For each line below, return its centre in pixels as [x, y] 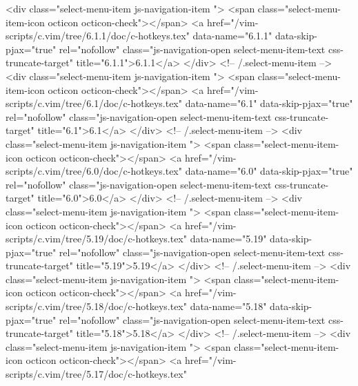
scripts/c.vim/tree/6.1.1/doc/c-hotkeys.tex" [98, 36]
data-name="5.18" [228, 306]
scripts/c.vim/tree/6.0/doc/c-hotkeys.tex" [94, 171]
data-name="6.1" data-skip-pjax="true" [269, 103]
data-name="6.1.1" [232, 36]
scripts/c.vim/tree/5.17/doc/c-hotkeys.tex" [96, 374]
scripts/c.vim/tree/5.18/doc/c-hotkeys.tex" [96, 306]
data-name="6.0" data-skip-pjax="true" [269, 171]
